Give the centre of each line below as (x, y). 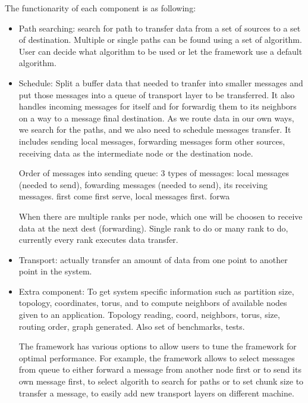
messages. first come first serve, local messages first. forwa (124, 196)
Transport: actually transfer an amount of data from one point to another (153, 259)
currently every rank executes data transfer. (98, 240)
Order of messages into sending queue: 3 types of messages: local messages (154, 173)
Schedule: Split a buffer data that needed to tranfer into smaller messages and (161, 82)
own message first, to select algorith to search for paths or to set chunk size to (161, 381)
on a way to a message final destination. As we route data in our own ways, (156, 118)
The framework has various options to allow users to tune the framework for (158, 346)
